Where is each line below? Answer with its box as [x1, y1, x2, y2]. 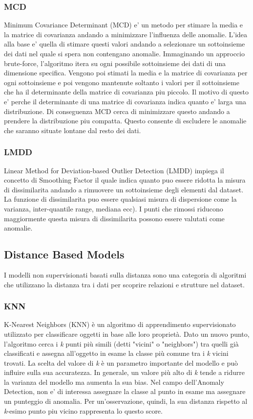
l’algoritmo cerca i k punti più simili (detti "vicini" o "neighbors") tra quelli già [4, 338, 239, 349]
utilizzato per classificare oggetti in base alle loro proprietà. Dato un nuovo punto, [4, 328, 250, 339]
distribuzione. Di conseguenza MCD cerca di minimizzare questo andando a [4, 106, 230, 116]
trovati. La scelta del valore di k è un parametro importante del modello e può [4, 357, 238, 368]
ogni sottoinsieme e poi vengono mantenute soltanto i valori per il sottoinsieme [4, 77, 239, 87]
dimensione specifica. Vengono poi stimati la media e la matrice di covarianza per [4, 68, 248, 78]
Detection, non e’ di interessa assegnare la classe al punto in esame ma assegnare [4, 386, 246, 396]
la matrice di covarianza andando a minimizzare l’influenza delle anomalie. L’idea [4, 29, 248, 39]
